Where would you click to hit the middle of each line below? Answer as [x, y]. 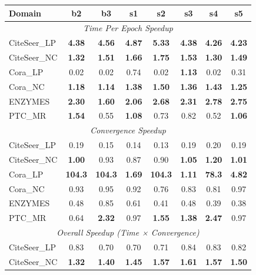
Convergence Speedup [128, 130]
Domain [25, 13]
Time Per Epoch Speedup [128, 28]
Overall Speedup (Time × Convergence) [128, 232]
